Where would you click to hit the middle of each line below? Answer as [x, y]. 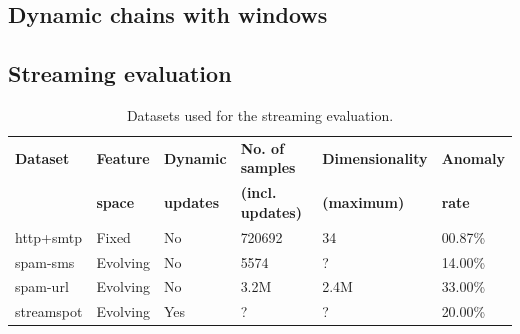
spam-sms [45, 261]
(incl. [258, 192]
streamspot [49, 311]
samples [268, 167]
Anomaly [473, 157]
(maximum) [363, 202]
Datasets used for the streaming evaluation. [260, 114]
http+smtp [48, 236]
